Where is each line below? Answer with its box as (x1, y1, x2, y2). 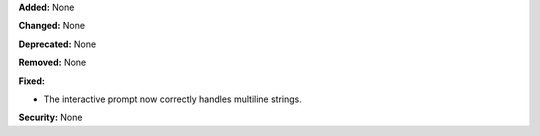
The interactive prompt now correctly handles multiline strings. (43, 93, 302, 105)
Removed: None (18, 56, 87, 69)
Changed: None (18, 20, 85, 32)
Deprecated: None (18, 38, 97, 50)
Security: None (18, 111, 83, 124)
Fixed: (18, 75, 45, 87)
